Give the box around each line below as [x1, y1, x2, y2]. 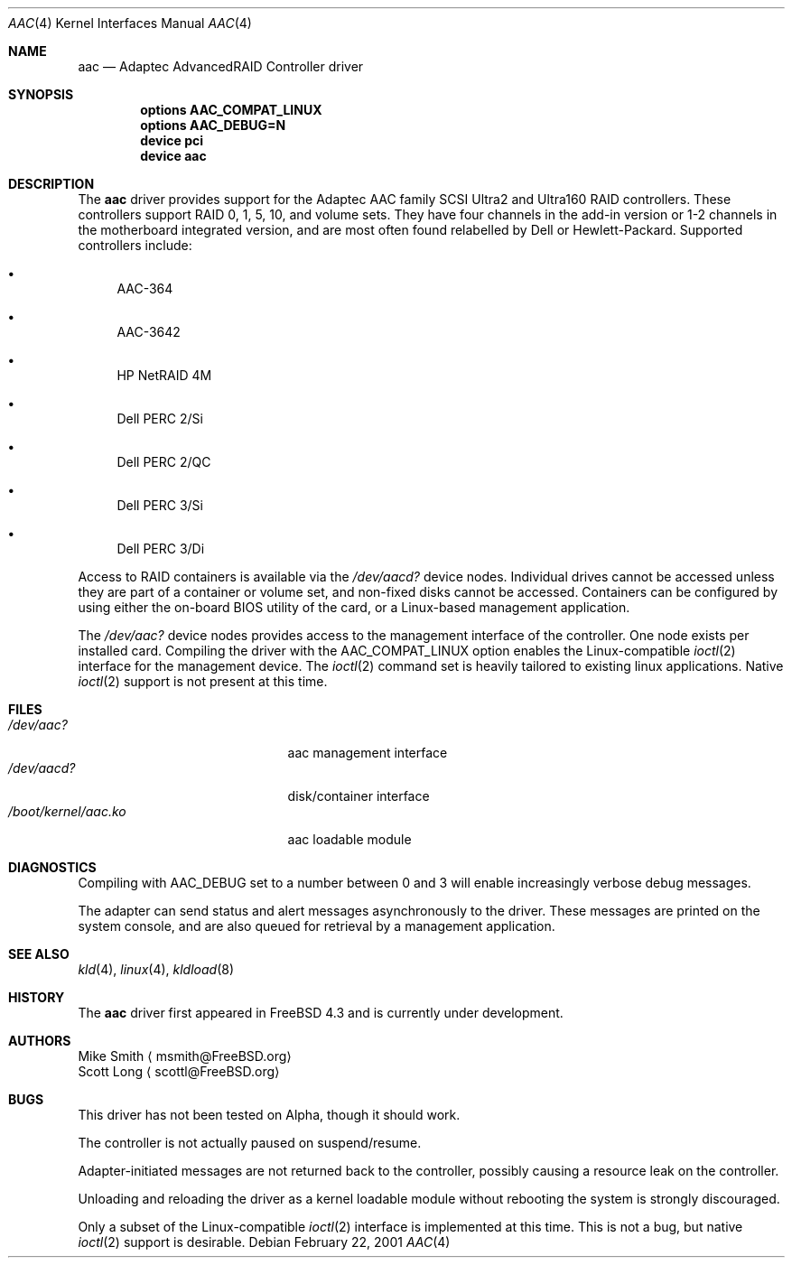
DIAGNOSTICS [8, 860, 97, 875]
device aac [140, 148, 207, 163]
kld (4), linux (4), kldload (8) [78, 962, 235, 977]
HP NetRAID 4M [116, 367, 212, 383]
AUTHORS [8, 1033, 71, 1048]
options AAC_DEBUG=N [140, 117, 286, 133]
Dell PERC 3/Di [116, 541, 205, 556]
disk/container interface [287, 788, 430, 804]
